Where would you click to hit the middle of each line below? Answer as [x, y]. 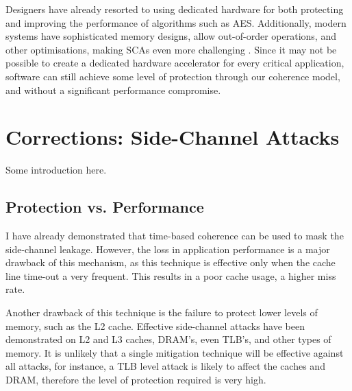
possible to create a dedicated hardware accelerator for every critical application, [175, 63]
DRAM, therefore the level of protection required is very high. [136, 380]
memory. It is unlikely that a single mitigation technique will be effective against [175, 352]
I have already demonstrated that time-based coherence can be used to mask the [175, 236]
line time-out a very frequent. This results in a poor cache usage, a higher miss [171, 275]
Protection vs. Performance [105, 207]
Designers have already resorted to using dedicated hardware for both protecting [175, 9]
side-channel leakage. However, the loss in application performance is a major [168, 249]
